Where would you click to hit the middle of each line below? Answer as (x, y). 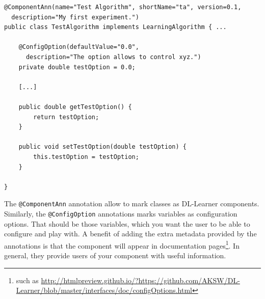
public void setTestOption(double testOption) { (102, 147)
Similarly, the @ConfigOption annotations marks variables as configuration (121, 213)
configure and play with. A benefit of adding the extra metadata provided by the (130, 234)
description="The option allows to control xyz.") (113, 57)
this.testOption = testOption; (86, 157)
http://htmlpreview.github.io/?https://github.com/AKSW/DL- (140, 280)
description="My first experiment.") (75, 17)
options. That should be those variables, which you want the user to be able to (127, 223)
